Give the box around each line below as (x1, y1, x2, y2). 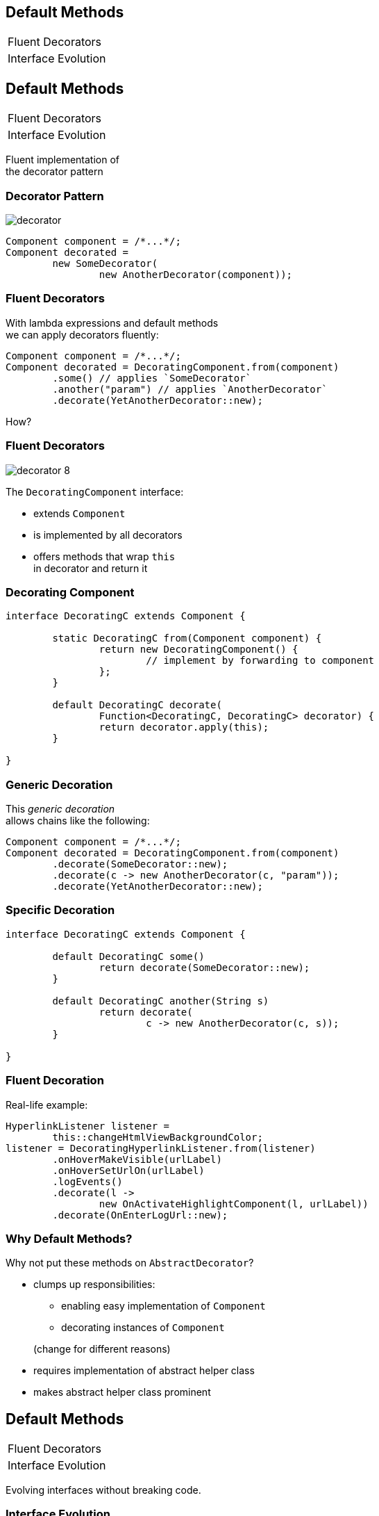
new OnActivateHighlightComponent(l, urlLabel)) (99, 1198, 369, 1209)
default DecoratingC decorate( (52, 699, 222, 711)
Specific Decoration (6, 903, 115, 918)
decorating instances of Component (61, 1321, 225, 1334)
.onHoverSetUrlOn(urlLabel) (52, 1164, 205, 1176)
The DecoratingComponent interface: (6, 485, 184, 498)
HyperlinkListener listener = (6, 1120, 170, 1132)
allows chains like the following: (6, 815, 150, 827)
